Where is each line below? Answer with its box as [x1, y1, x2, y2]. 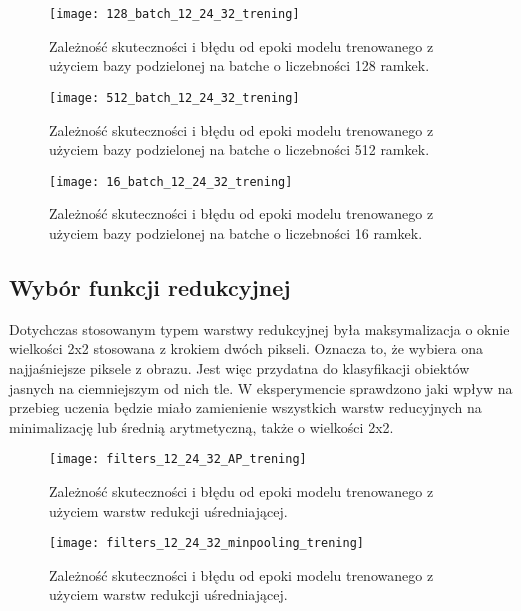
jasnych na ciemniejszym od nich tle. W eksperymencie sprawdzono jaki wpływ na [9, 377, 513, 398]
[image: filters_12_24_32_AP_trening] [49, 452, 307, 467]
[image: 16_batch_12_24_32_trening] [49, 174, 293, 189]
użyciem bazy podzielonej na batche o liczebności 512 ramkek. [49, 139, 430, 160]
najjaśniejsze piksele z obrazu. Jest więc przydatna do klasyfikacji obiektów [9, 357, 470, 378]
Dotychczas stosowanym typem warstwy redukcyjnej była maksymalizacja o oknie [9, 318, 510, 339]
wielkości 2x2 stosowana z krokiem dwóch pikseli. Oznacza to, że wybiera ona [9, 338, 483, 359]
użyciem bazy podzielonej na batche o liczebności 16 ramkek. [49, 222, 423, 243]
